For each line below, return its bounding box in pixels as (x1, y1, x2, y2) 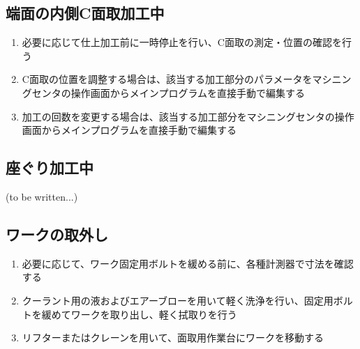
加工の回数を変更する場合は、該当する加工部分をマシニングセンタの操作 (22, 109, 354, 123)
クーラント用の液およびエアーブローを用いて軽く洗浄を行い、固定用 (22, 293, 333, 307)
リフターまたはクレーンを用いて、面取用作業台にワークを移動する (22, 330, 324, 345)
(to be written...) (6, 189, 78, 203)
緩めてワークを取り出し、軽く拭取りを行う (41, 307, 237, 321)
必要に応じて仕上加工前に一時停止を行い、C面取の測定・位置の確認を (22, 35, 342, 49)
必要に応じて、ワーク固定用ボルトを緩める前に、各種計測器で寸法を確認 (22, 256, 354, 270)
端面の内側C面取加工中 (6, 2, 165, 24)
